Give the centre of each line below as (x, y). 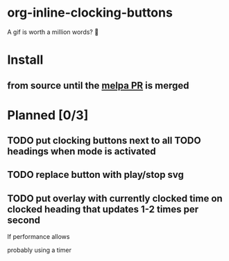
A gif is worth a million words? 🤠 (53, 32)
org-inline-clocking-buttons (90, 13)
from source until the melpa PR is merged (98, 85)
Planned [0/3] (48, 115)
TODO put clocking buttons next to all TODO (104, 141)
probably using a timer (39, 250)
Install (25, 60)
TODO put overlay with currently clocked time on (115, 198)
